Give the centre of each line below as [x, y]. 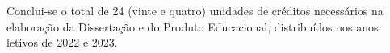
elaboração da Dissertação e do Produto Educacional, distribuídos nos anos [193, 26]
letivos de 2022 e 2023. [62, 42]
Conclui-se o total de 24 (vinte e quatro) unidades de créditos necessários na [195, 10]
